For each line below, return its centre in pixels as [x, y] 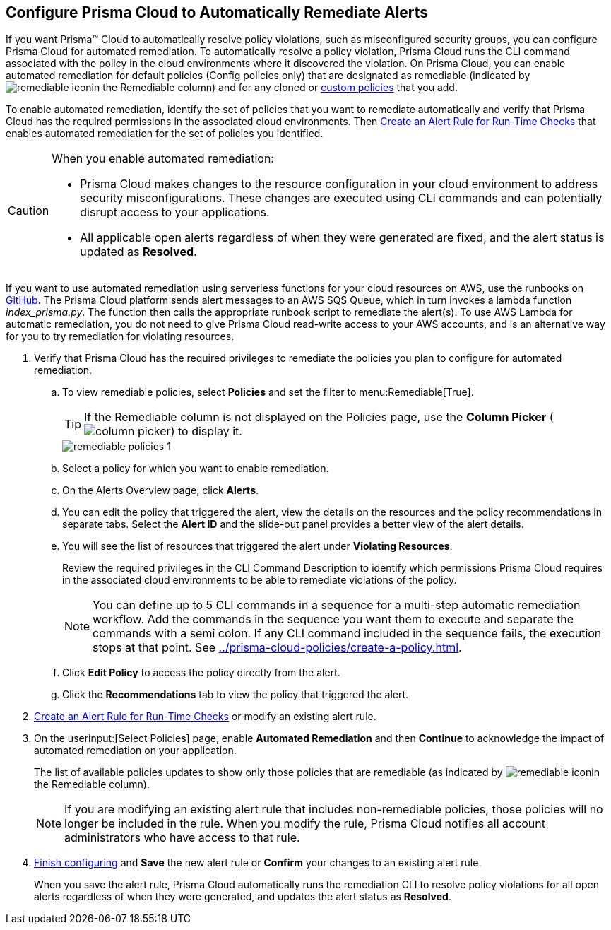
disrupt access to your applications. [175, 212]
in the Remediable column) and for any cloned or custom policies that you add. [274, 88]
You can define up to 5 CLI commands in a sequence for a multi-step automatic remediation [337, 605]
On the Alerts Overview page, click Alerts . [161, 490]
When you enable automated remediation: [163, 159]
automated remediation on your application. [135, 751]
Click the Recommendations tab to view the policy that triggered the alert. [236, 695]
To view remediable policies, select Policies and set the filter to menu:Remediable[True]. [268, 392]
